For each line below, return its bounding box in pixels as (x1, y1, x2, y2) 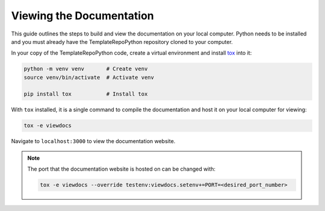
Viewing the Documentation (11, 9, 155, 22)
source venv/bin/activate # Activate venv (23, 74, 155, 81)
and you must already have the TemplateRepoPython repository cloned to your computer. (11, 38, 233, 45)
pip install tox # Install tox (23, 91, 148, 97)
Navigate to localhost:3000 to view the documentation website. (11, 138, 176, 145)
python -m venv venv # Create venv (23, 66, 148, 72)
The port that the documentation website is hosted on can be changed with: (27, 165, 216, 173)
